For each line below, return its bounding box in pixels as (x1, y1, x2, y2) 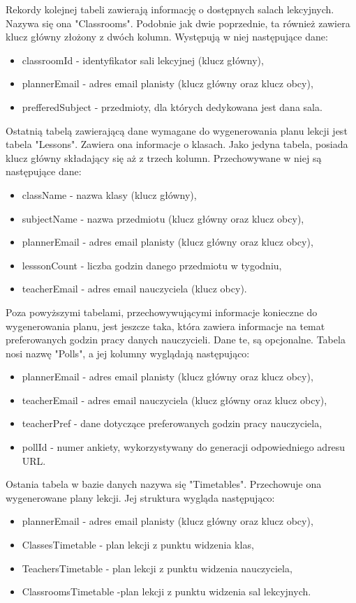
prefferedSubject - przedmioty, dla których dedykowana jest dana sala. (22, 99, 322, 114)
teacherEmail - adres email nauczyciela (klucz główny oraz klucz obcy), (22, 392, 327, 407)
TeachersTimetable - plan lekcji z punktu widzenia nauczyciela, (22, 560, 292, 575)
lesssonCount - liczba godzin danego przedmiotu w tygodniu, (22, 258, 282, 272)
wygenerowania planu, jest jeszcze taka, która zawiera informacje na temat (6, 318, 325, 333)
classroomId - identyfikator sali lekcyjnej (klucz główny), (22, 52, 264, 67)
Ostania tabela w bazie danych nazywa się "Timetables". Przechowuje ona (6, 477, 322, 491)
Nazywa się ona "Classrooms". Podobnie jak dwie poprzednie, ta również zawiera (6, 15, 350, 30)
